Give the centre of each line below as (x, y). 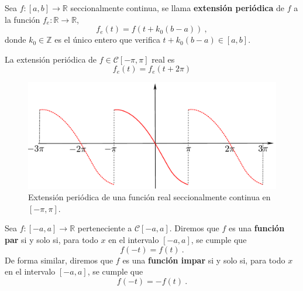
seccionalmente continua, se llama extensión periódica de (178, 8)
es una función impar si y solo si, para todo (204, 260)
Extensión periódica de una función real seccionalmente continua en (149, 197)
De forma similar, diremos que (59, 260)
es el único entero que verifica (107, 40)
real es (163, 59)
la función (23, 19)
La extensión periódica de (51, 59)
